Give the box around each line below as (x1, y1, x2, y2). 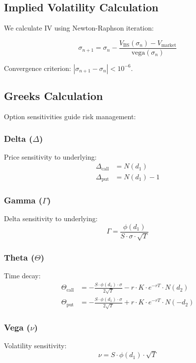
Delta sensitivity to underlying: (4, 213, 98, 224)
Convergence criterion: (4, 63, 71, 73)
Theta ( (4, 251, 35, 264)
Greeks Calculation (4, 88, 103, 103)
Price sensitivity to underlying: (4, 151, 97, 162)
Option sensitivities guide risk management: (4, 111, 136, 122)
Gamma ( (4, 194, 43, 206)
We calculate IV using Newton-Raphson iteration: (4, 23, 154, 33)
